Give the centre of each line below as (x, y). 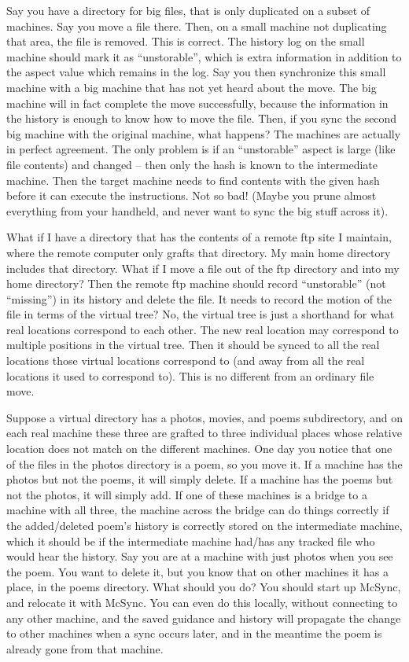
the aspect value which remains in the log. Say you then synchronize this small (196, 72)
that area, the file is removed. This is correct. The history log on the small (186, 41)
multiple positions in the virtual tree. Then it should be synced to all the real (193, 345)
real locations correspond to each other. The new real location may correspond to (203, 329)
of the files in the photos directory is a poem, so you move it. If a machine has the (204, 463)
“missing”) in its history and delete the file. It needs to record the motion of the (199, 298)
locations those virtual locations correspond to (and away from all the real (186, 360)
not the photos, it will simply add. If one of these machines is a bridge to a (187, 494)
